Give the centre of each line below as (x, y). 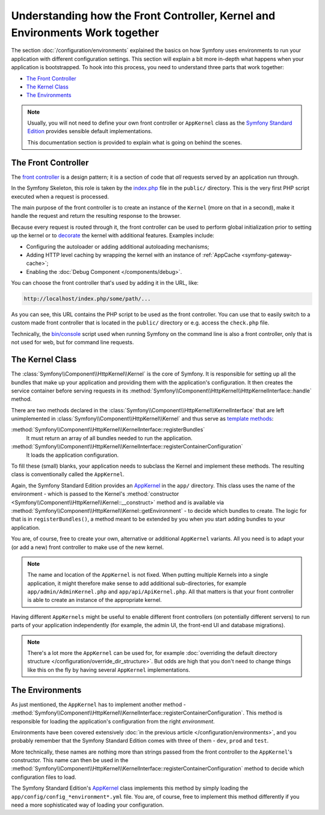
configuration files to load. (44, 777)
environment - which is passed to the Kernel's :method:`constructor (95, 494)
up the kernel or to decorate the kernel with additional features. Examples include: (113, 235)
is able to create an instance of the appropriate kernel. (94, 600)
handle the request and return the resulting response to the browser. (96, 216)
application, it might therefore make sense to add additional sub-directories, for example (137, 583)
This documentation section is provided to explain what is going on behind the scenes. (135, 142)
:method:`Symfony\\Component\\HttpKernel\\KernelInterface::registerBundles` (108, 430)
